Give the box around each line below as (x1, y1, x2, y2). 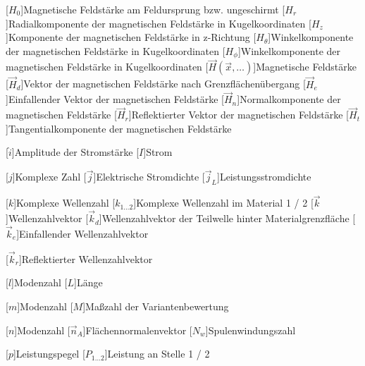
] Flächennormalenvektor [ (82, 322, 192, 337)
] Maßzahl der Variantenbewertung (82, 298, 229, 313)
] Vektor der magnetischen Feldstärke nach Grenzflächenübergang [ (20, 76, 306, 91)
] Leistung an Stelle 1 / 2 (104, 346, 210, 361)
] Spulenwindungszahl (205, 322, 296, 337)
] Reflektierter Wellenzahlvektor (18, 251, 153, 266)
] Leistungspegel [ (13, 346, 85, 361)
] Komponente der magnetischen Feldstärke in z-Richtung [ (6, 30, 256, 44)
